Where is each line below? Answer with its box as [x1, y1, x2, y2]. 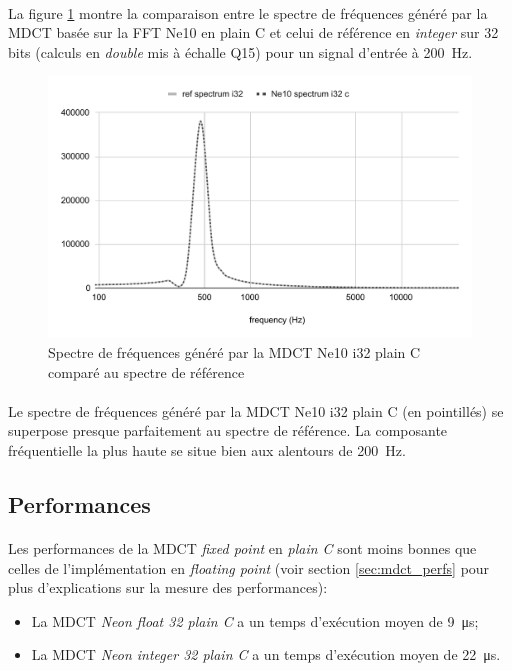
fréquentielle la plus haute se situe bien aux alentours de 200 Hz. [8, 440, 406, 461]
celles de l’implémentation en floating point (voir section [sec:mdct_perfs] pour [8, 557, 490, 578]
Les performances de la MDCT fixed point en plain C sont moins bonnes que [8, 538, 477, 558]
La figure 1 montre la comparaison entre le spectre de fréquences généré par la [8, 2, 488, 23]
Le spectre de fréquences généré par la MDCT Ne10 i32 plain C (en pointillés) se [8, 400, 504, 421]
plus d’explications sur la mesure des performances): [8, 577, 328, 598]
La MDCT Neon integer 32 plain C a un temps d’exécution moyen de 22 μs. [31, 644, 501, 665]
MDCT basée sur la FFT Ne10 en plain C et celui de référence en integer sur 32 [8, 22, 499, 43]
